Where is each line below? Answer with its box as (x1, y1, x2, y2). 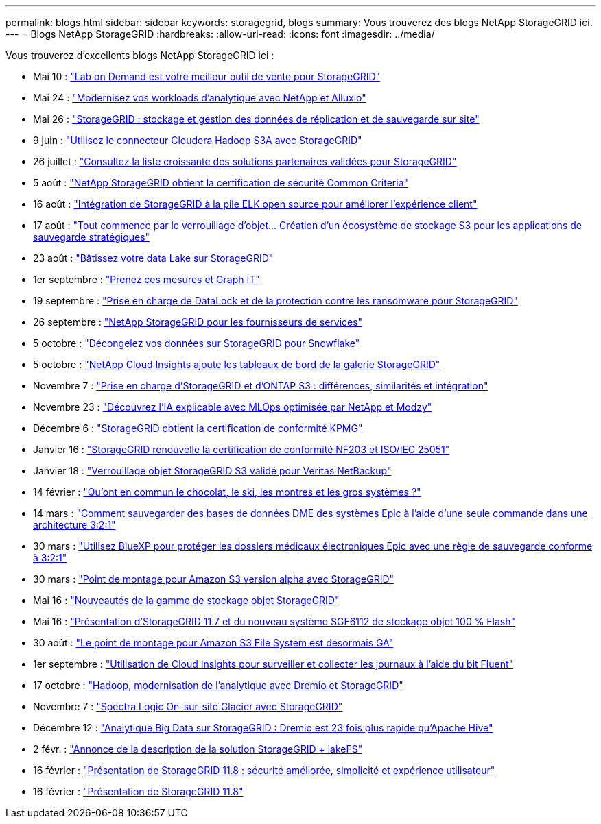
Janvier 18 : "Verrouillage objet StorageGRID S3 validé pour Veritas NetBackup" (33, 465, 392, 476)
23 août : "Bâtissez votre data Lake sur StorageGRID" (33, 252, 274, 264)
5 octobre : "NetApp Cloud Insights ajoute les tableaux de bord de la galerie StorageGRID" (33, 359, 440, 370)
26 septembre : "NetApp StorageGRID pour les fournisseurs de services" (33, 316, 363, 328)
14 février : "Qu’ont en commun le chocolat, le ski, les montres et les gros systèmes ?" (33, 486, 421, 498)
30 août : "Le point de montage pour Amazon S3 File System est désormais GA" (33, 637, 394, 649)
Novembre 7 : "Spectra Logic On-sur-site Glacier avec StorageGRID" (33, 701, 343, 712)
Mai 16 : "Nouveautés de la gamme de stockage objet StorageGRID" (33, 594, 340, 606)
